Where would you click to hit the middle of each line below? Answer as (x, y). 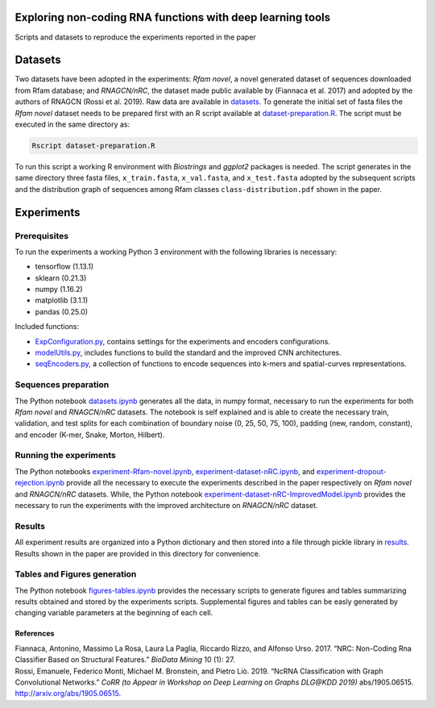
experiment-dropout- (351, 471)
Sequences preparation (62, 385)
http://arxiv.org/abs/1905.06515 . (68, 693)
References (35, 634)
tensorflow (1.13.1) (64, 267)
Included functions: (47, 327)
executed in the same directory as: (72, 124)
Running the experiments (65, 456)
